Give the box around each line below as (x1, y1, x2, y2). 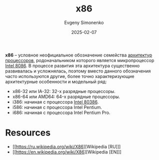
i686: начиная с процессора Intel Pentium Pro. (12, 109, 110, 115)
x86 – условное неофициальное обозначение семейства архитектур (5, 52, 152, 58)
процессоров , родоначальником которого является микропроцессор (5, 57, 154, 63)
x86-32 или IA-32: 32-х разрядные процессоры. (12, 88, 116, 94)
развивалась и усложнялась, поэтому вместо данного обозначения (5, 68, 151, 74)
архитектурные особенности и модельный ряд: (5, 78, 107, 84)
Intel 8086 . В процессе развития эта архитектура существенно (5, 62, 140, 68)
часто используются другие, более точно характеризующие (5, 73, 134, 79)
